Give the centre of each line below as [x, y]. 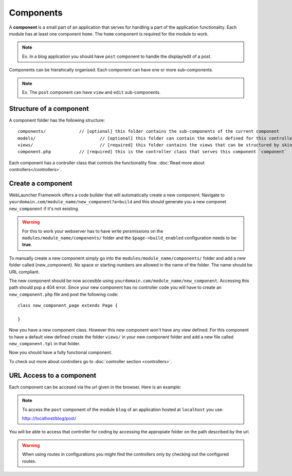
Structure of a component [49, 109]
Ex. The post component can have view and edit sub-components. [91, 92]
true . [27, 245]
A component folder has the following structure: [57, 120]
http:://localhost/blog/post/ [49, 418]
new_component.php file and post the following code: [64, 294]
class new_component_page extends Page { [68, 306]
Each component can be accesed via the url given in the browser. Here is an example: [95, 387]
